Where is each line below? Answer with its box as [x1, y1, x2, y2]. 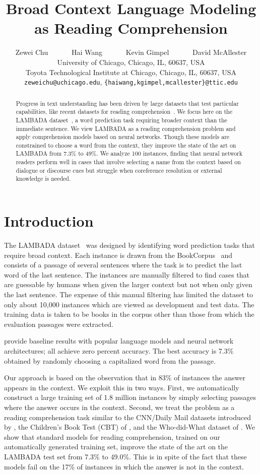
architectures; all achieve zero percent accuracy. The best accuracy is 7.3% [4, 345, 234, 356]
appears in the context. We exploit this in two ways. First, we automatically [4, 382, 239, 392]
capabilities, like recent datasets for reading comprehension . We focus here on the [16, 107, 233, 116]
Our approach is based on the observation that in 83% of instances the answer [4, 372, 245, 383]
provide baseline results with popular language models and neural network [4, 335, 234, 346]
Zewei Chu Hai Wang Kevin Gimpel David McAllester [15, 47, 247, 57]
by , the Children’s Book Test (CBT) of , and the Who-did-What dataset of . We [4, 422, 255, 432]
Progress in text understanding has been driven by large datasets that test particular [16, 99, 239, 107]
